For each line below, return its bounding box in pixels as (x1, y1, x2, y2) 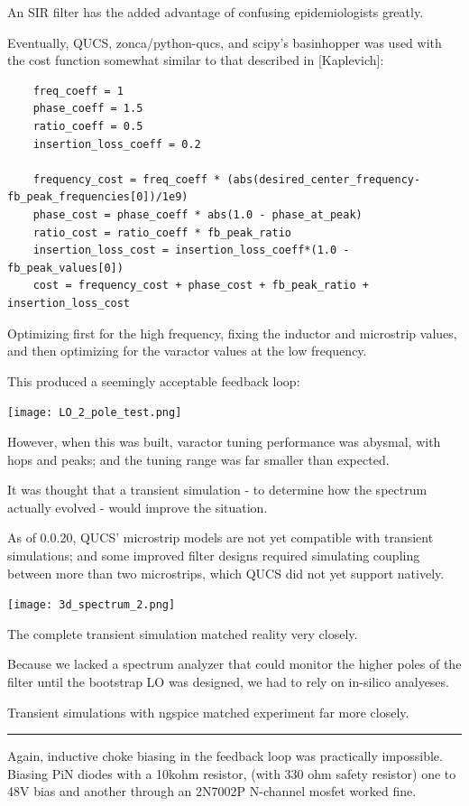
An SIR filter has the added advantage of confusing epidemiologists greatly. (7, 3, 424, 21)
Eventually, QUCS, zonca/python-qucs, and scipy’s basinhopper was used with (7, 32, 442, 51)
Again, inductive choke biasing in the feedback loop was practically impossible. (7, 746, 443, 765)
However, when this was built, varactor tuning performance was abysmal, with (7, 431, 441, 450)
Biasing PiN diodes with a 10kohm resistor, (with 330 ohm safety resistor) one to (7, 764, 456, 783)
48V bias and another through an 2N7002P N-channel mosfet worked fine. (7, 782, 417, 801)
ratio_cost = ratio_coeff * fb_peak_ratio (32, 226, 291, 239)
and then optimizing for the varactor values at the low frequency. (7, 341, 367, 360)
